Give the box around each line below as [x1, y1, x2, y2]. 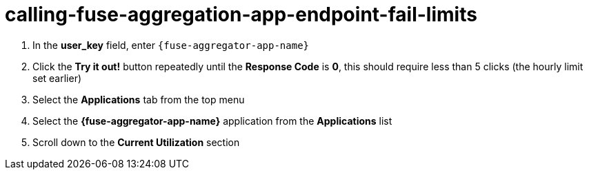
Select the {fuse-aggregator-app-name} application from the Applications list [32, 114, 392, 127]
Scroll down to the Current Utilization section [32, 136, 240, 148]
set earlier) [32, 72, 82, 84]
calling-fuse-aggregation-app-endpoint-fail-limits [5, 3, 477, 26]
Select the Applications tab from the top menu [32, 93, 245, 105]
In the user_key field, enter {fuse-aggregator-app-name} [32, 39, 310, 51]
